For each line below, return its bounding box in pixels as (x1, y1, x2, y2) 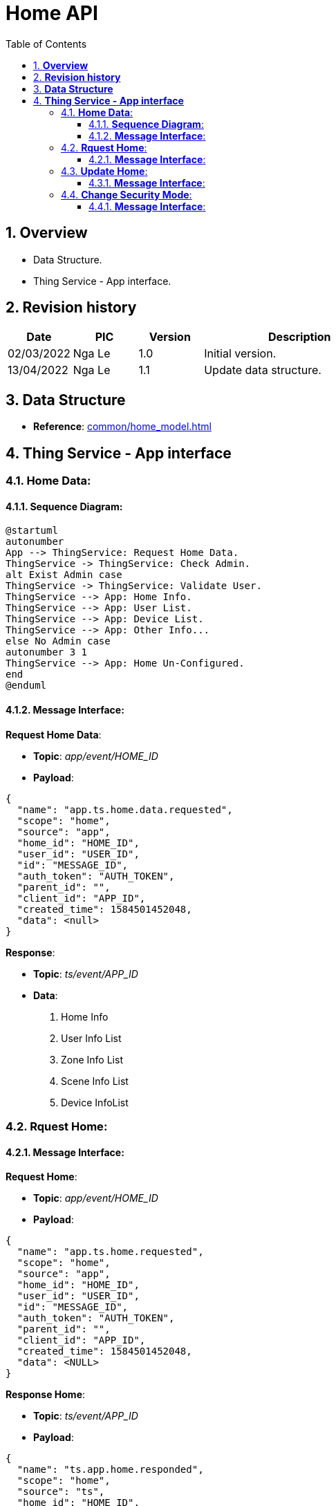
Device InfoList (61, 1096, 129, 1108)
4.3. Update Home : (61, 165, 148, 177)
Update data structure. (204, 363, 321, 378)
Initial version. (204, 346, 277, 361)
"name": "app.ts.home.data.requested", (17, 803, 233, 815)
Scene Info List (61, 1075, 129, 1087)
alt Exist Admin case (6, 569, 122, 581)
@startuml (6, 525, 58, 537)
